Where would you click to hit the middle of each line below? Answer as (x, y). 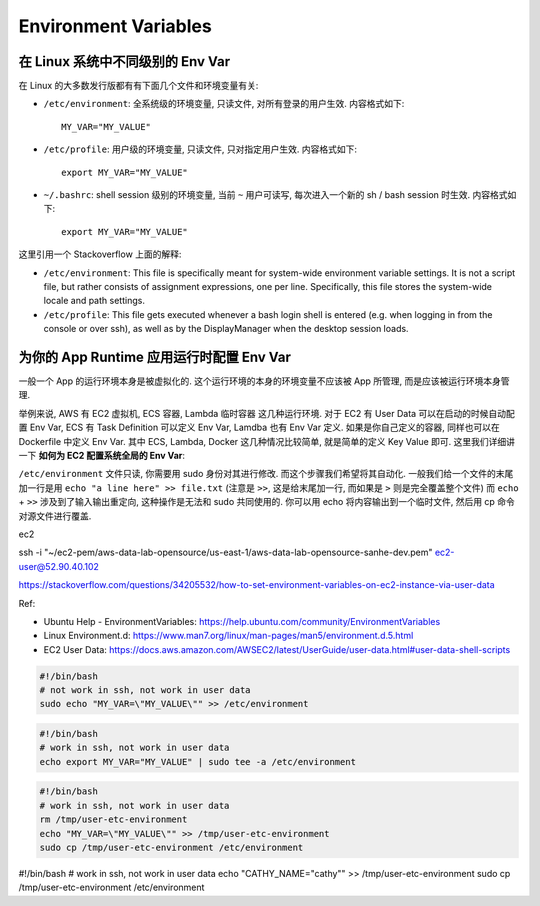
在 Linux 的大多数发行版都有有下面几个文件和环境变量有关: (138, 86)
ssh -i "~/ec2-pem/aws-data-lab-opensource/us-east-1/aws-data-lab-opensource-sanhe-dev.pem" (225, 552)
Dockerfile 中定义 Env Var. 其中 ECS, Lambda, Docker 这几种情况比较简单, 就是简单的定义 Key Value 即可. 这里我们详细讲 (266, 441)
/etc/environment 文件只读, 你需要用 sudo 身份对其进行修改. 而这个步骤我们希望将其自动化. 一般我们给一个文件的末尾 (266, 474)
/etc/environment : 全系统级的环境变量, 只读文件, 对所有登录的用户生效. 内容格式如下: (224, 104)
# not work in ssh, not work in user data (145, 690)
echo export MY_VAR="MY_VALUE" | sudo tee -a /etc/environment (198, 761)
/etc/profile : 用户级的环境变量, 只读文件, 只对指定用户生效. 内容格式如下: (200, 149)
